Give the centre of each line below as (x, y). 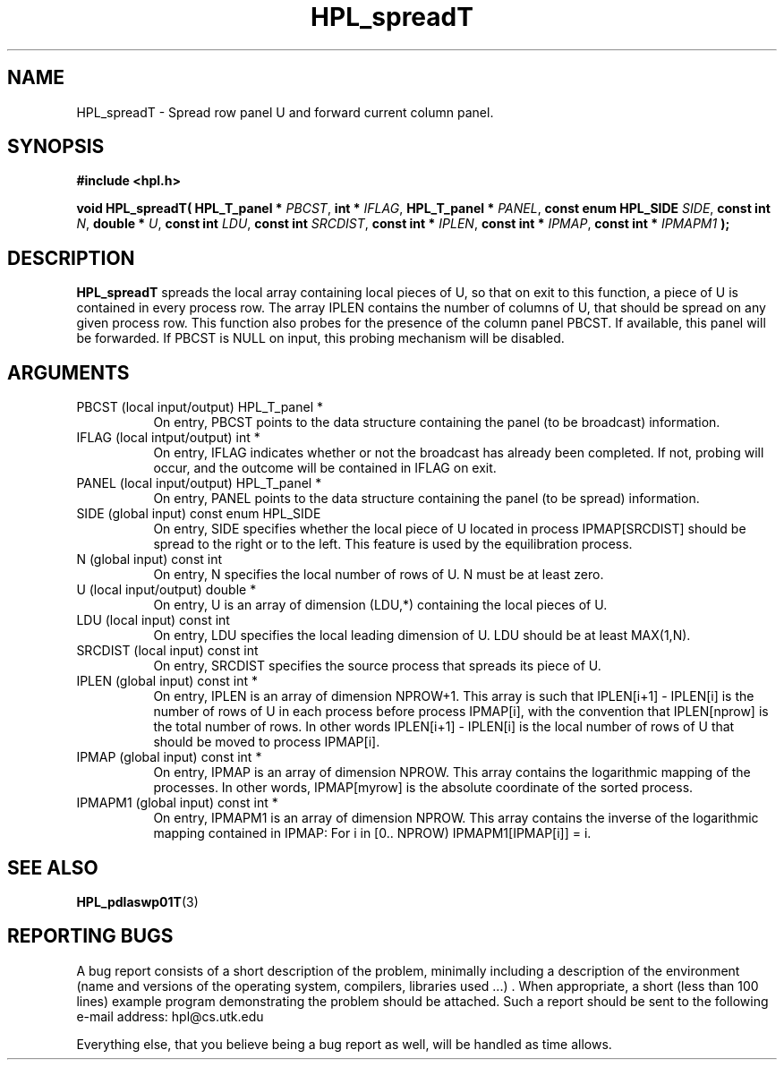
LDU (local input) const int (153, 620)
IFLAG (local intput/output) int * (168, 438)
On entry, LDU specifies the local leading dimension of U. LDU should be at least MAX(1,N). (422, 636)
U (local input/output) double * (166, 590)
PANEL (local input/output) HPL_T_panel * (199, 483)
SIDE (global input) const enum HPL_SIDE (199, 514)
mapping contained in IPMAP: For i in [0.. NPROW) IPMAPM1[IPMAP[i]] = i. (372, 833)
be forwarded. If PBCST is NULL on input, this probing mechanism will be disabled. (320, 338)
